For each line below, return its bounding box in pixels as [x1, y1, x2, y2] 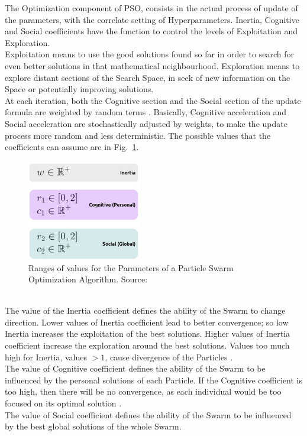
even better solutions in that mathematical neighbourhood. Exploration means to [5, 59, 300, 71]
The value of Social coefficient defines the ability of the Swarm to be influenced [5, 408, 292, 421]
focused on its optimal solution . [5, 397, 122, 409]
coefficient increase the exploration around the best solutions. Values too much [5, 339, 290, 352]
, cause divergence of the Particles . [105, 350, 233, 363]
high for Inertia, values [5, 350, 88, 363]
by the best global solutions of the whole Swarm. [5, 420, 182, 432]
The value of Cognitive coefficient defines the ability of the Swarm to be [5, 362, 266, 375]
